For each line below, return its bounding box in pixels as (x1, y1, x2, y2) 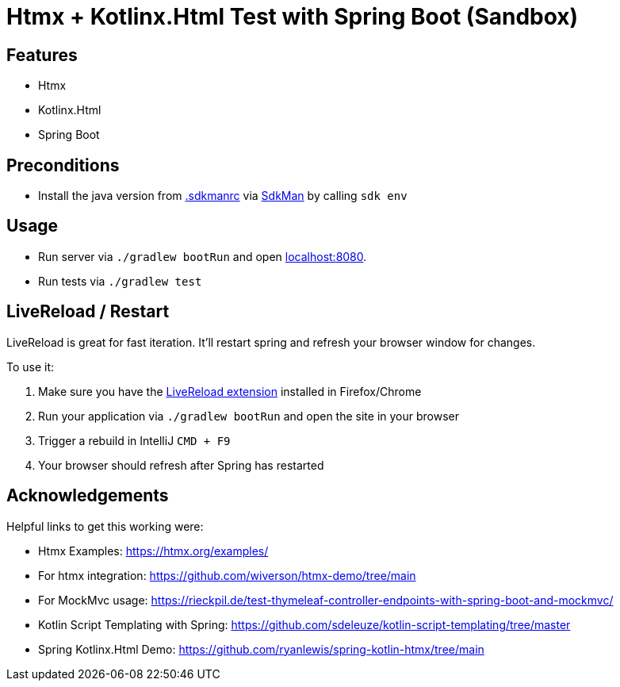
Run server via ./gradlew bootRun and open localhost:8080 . (38, 249, 367, 263)
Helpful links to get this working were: (6, 519, 204, 533)
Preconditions (6, 155, 120, 175)
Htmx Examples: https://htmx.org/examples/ (38, 543, 269, 558)
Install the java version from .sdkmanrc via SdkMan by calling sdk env (38, 189, 408, 203)
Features (6, 44, 78, 65)
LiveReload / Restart (6, 301, 170, 322)
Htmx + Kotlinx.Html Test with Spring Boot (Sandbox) (6, 3, 579, 30)
